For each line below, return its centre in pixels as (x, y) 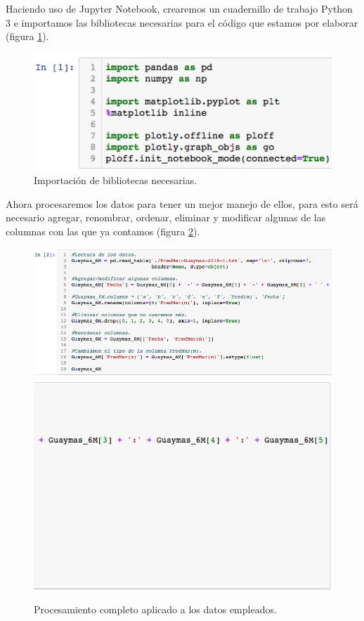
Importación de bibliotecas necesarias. (116, 180)
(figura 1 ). (27, 36)
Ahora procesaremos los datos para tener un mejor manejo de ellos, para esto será (182, 203)
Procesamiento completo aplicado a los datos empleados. (155, 609)
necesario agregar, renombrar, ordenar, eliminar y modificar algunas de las (166, 217)
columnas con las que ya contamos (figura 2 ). (103, 231)
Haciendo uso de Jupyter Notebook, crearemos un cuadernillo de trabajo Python (179, 8)
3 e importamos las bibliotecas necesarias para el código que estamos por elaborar (182, 22)
